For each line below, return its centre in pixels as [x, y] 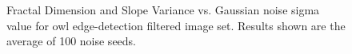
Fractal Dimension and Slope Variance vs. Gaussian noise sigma [163, 10]
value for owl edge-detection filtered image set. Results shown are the [176, 25]
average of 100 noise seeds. [72, 41]
